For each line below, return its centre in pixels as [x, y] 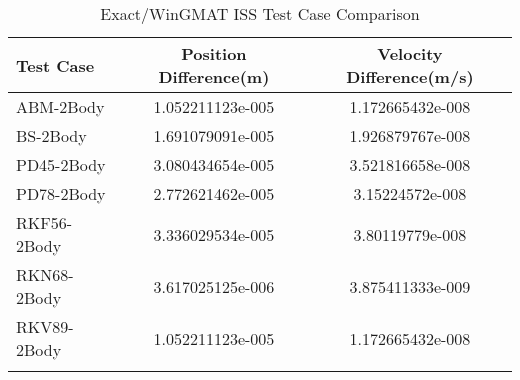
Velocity [410, 53]
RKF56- [44, 222]
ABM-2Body [60, 106]
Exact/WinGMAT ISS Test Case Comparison [260, 13]
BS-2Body [51, 135]
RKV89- [45, 326]
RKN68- [45, 274]
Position [214, 53]
